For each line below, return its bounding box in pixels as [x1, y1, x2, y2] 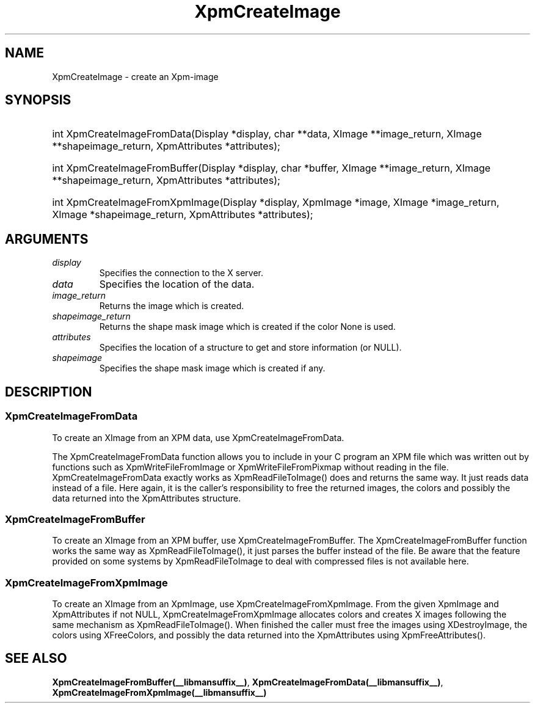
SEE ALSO [5, 651, 67, 666]
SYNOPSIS [5, 92, 71, 108]
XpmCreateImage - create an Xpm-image [52, 71, 219, 82]
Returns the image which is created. [99, 301, 244, 312]
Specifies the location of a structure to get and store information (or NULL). [99, 342, 402, 353]
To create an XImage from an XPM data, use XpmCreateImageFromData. [52, 432, 344, 443]
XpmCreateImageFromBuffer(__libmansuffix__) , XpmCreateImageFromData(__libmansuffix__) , [52, 676, 443, 687]
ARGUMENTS [5, 231, 89, 247]
